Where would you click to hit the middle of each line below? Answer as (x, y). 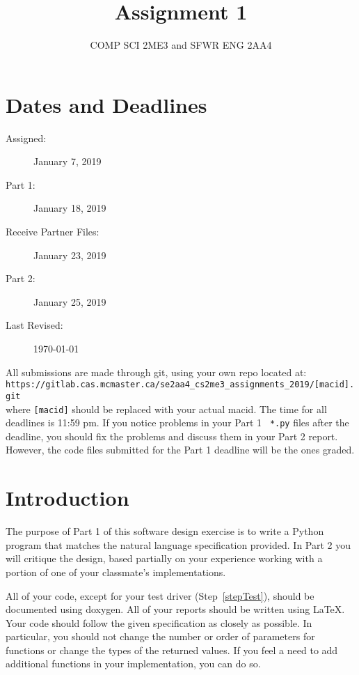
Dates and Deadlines (106, 104)
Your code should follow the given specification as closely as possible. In (159, 622)
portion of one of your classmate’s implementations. (116, 572)
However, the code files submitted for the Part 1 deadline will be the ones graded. (180, 450)
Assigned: (26, 138)
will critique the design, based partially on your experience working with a (164, 558)
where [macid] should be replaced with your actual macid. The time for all (166, 409)
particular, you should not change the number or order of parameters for (160, 636)
